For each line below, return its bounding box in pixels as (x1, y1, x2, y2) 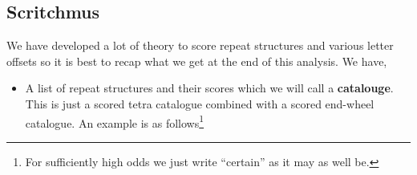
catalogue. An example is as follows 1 (25, 112, 204, 131)
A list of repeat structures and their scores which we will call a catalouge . (25, 79, 394, 96)
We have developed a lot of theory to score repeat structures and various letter (6, 37, 394, 54)
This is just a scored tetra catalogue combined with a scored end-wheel (25, 95, 374, 112)
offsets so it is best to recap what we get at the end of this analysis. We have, (6, 52, 387, 69)
